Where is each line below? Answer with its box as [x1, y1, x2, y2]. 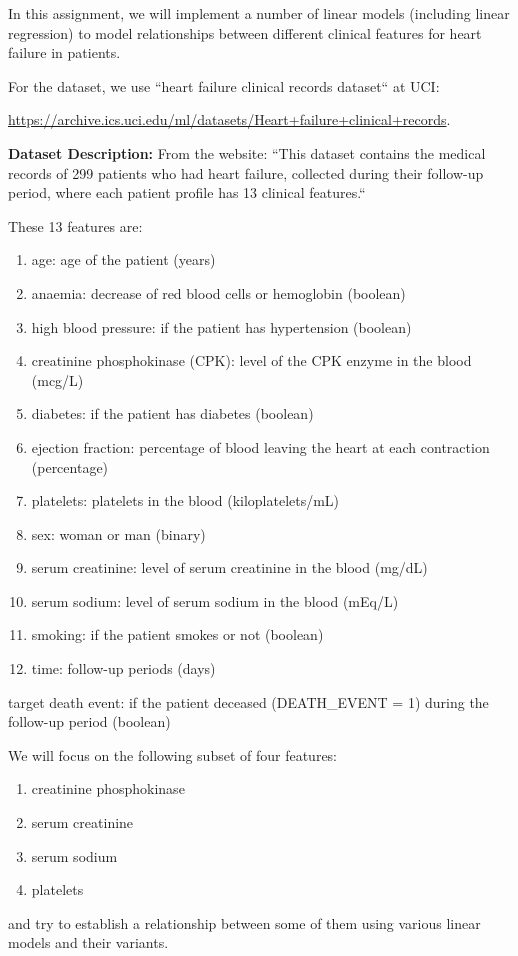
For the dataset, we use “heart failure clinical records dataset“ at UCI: [8, 75, 440, 96]
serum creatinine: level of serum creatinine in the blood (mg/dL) [31, 557, 428, 578]
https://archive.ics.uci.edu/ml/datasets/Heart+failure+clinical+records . [8, 109, 451, 130]
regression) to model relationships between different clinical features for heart [8, 22, 482, 43]
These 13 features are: [8, 215, 143, 236]
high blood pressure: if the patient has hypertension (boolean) [31, 316, 412, 337]
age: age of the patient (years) [31, 249, 216, 270]
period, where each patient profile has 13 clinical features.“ [8, 182, 366, 203]
